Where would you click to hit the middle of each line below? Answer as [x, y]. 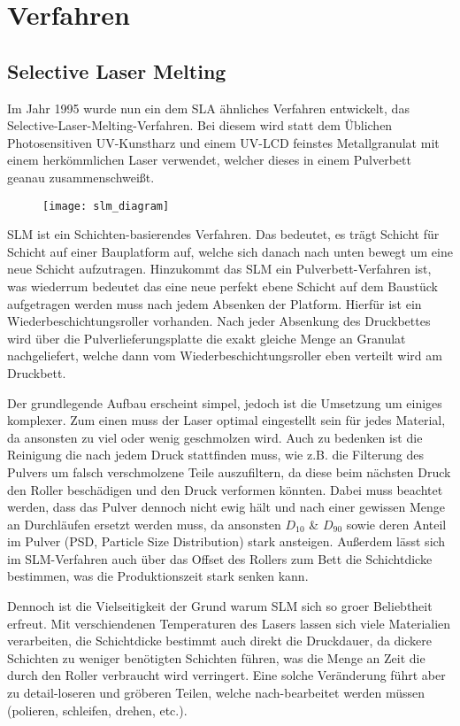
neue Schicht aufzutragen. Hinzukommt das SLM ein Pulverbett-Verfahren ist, [219, 269]
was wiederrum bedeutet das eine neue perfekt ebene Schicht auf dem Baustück [223, 286]
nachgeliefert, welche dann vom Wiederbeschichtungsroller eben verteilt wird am [225, 355]
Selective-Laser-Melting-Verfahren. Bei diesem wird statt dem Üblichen [200, 125]
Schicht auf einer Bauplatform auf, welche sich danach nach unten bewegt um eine [230, 251]
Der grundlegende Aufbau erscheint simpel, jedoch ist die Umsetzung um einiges [225, 402]
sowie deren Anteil [396, 524]
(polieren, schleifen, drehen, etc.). [97, 710]
